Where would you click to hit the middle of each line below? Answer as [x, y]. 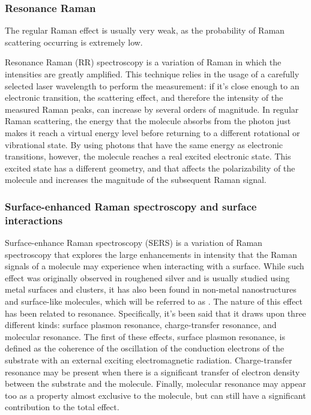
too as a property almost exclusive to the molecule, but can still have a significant [155, 395]
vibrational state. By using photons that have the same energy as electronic [144, 144]
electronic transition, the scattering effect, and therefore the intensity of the [144, 97]
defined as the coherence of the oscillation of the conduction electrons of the [145, 348]
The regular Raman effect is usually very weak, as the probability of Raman [145, 30]
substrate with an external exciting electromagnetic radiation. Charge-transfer [149, 360]
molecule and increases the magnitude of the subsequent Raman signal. [136, 180]
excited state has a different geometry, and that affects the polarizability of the [150, 168]
